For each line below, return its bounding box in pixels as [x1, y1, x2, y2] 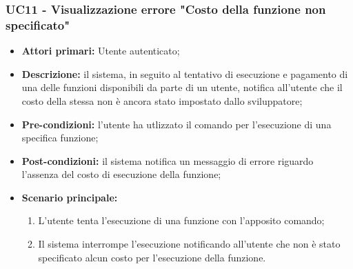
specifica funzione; [21, 130, 99, 145]
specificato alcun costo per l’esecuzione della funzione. [38, 250, 266, 264]
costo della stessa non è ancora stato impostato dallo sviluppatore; [21, 93, 303, 108]
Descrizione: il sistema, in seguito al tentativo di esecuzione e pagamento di [21, 66, 348, 81]
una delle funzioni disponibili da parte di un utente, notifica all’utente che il [21, 80, 343, 94]
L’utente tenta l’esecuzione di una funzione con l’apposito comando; [38, 213, 325, 228]
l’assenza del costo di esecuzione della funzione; [21, 167, 221, 181]
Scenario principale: [21, 190, 118, 204]
